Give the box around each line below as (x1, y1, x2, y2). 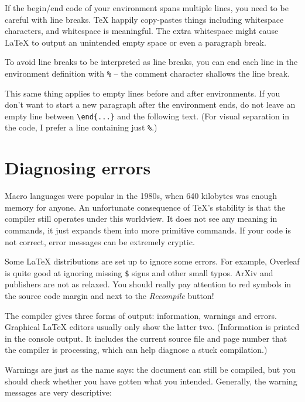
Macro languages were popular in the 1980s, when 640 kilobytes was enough (5, 190, 277, 202)
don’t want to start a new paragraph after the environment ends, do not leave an (5, 98, 296, 111)
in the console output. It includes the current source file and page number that (5, 332, 287, 344)
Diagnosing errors (5, 156, 151, 180)
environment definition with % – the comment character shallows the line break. (5, 67, 290, 79)
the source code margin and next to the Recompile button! (5, 290, 214, 302)
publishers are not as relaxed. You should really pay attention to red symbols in (5, 278, 292, 290)
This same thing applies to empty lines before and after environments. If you (5, 87, 280, 99)
